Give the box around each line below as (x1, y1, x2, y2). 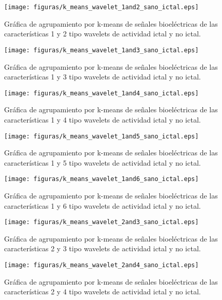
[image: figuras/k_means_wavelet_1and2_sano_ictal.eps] (4, 4, 199, 11)
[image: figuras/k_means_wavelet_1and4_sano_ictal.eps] (4, 89, 199, 97)
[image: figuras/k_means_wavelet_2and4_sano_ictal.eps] (4, 262, 199, 269)
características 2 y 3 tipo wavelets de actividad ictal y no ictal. (4, 243, 201, 254)
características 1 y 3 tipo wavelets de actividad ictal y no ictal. (4, 71, 201, 82)
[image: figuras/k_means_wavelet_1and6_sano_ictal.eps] (4, 175, 199, 183)
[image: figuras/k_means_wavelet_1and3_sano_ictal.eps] (4, 46, 199, 54)
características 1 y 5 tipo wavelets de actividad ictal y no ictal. (4, 157, 201, 168)
